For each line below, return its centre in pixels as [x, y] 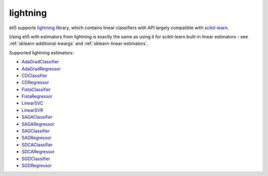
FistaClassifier [36, 89]
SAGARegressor [38, 124]
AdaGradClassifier [40, 62]
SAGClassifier [36, 131]
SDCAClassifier [37, 145]
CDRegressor [35, 83]
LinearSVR [32, 110]
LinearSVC [33, 103]
